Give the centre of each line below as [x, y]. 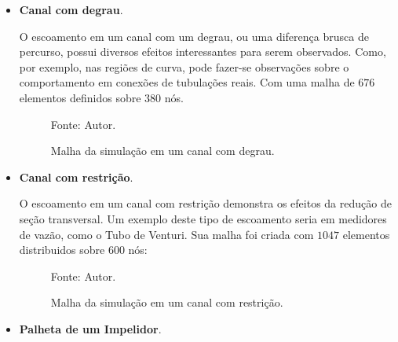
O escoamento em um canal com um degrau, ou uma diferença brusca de [194, 36]
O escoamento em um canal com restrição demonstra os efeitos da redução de [205, 203]
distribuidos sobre [62, 250]
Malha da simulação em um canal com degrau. [162, 151]
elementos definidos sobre [80, 97]
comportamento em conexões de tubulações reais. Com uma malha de [187, 82]
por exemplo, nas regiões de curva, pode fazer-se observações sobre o [184, 66]
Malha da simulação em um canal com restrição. [167, 302]
